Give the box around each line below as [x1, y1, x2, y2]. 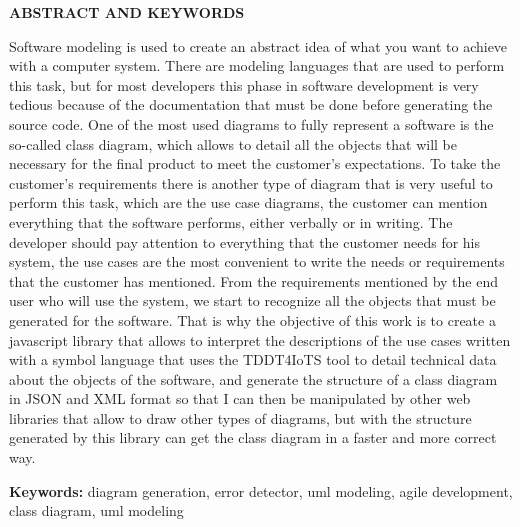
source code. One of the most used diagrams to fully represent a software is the [9, 113, 494, 134]
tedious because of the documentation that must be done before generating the [9, 94, 493, 115]
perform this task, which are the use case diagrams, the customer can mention [9, 192, 488, 213]
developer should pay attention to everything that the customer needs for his [9, 231, 481, 252]
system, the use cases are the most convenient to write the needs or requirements [9, 251, 505, 272]
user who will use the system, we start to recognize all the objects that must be [9, 290, 496, 311]
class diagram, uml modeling [9, 500, 184, 521]
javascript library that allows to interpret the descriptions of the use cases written [9, 329, 511, 350]
